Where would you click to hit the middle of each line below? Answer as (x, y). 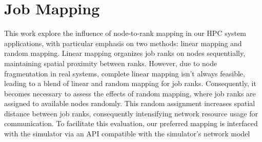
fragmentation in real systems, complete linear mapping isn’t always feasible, (125, 73)
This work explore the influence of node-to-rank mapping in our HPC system (125, 33)
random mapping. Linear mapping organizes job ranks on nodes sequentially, (125, 53)
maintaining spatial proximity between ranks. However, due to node (111, 63)
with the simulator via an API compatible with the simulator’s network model (127, 134)
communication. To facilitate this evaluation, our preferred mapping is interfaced (131, 123)
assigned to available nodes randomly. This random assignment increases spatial (130, 103)
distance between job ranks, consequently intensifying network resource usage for (131, 113)
